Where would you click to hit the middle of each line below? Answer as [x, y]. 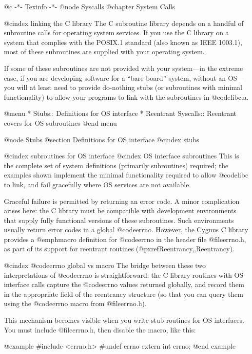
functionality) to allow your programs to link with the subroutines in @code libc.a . [126, 97]
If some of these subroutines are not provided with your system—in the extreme [124, 68]
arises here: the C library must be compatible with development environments [120, 210]
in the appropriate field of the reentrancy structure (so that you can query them [124, 294]
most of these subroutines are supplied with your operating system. [104, 52]
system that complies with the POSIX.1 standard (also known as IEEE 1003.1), [123, 42]
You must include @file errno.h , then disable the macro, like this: [100, 329]
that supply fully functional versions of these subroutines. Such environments [119, 220]
